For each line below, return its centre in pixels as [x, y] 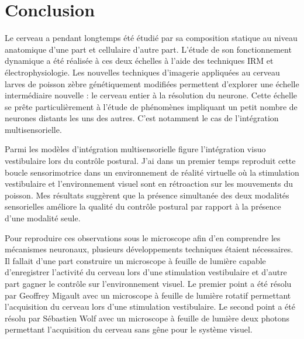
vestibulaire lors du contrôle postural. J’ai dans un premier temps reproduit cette [150, 161]
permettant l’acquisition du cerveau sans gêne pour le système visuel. [129, 329]
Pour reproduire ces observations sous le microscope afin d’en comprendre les [143, 237]
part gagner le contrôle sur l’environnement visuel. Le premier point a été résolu [148, 283]
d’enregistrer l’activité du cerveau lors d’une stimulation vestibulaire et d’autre [146, 272]
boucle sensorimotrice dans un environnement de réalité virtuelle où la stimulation [152, 172]
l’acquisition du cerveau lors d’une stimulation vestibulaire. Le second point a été [150, 307]
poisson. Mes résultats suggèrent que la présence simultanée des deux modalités [147, 195]
